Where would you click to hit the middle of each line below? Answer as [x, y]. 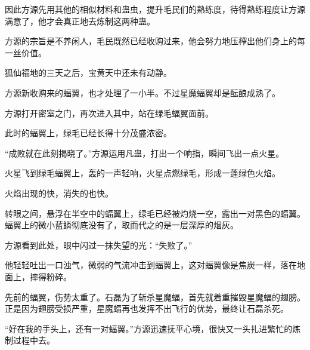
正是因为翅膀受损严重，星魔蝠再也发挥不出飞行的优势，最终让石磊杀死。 [147, 308]
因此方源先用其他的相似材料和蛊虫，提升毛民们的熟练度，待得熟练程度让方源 [155, 9]
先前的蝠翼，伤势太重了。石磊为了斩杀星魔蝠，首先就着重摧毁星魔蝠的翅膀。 [155, 297]
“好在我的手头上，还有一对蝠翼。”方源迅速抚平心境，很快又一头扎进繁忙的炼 [153, 328]
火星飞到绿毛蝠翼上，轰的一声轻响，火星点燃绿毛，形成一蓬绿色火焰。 [142, 173]
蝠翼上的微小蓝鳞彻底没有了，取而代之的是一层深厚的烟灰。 [122, 225]
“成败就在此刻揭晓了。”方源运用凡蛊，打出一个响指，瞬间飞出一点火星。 [145, 153]
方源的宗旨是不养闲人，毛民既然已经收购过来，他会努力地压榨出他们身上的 [151, 41]
